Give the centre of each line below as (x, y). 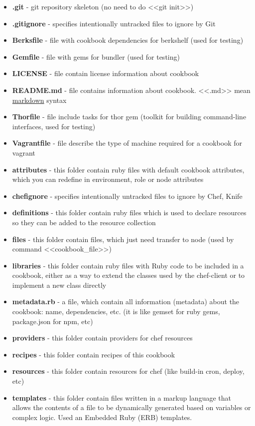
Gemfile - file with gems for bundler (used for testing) (96, 56)
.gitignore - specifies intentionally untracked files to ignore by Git (114, 23)
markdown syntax (39, 100)
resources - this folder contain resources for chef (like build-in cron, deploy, (128, 371)
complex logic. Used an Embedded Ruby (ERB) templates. (102, 417)
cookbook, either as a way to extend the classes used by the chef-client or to (128, 275)
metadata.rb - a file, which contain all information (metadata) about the (126, 301)
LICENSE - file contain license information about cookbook (106, 73)
